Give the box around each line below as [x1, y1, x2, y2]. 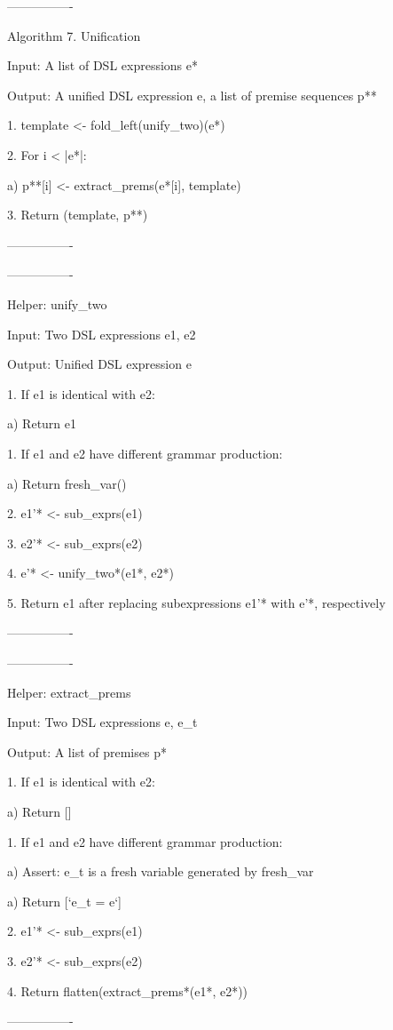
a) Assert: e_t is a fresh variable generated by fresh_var [7, 862, 314, 881]
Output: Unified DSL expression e [7, 355, 192, 373]
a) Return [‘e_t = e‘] [7, 891, 122, 910]
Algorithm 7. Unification [7, 26, 141, 44]
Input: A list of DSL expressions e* [7, 56, 199, 75]
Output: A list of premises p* [7, 742, 167, 761]
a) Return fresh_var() [7, 474, 127, 492]
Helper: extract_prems [7, 683, 131, 701]
